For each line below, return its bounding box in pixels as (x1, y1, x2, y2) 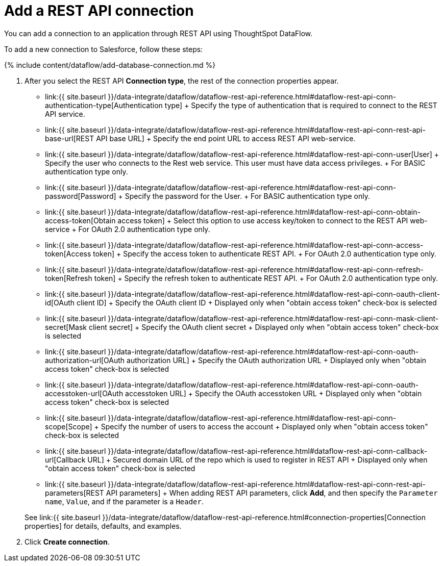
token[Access (45, 249, 91, 258)
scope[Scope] (45, 422, 92, 431)
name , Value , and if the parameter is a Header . (45, 497, 204, 506)
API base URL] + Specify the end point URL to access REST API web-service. (96, 134, 356, 143)
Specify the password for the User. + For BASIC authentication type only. (125, 191, 370, 200)
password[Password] (45, 191, 116, 200)
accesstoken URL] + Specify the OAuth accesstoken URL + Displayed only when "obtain (125, 389, 422, 398)
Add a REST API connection (4, 2, 194, 19)
